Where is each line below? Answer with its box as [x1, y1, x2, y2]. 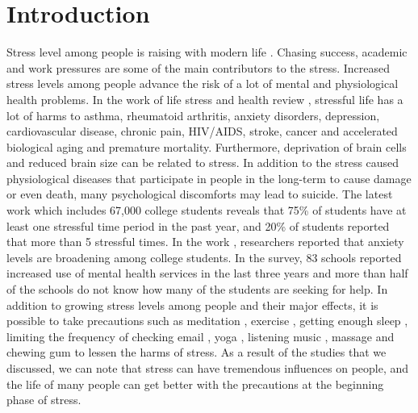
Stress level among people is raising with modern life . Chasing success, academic [6, 44, 408, 60]
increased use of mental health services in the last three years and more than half [6, 265, 408, 282]
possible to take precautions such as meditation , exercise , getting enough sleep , [6, 312, 408, 329]
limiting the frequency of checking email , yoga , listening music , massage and [6, 327, 395, 344]
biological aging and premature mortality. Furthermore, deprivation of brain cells [6, 138, 407, 155]
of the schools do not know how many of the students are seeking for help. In [6, 281, 388, 298]
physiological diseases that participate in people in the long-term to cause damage [6, 169, 412, 186]
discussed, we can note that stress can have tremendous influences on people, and [6, 360, 409, 376]
